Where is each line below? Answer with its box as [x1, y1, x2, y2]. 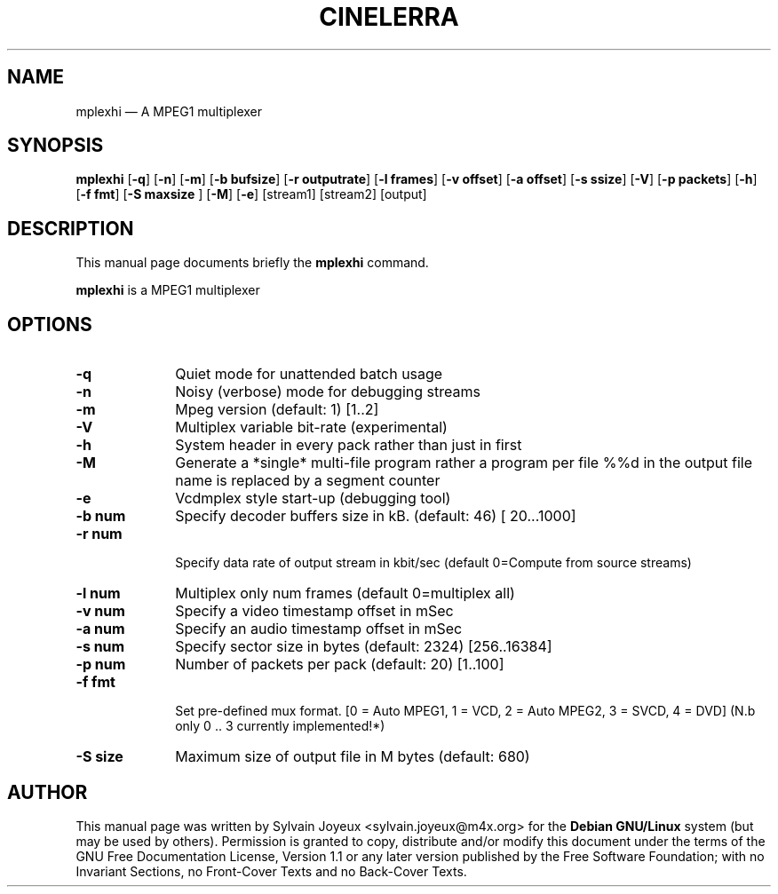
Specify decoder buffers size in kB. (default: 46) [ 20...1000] [175, 507, 576, 526]
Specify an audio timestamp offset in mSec [175, 620, 463, 638]
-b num [75, 507, 126, 526]
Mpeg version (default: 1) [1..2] [175, 400, 379, 419]
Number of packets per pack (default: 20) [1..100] [175, 655, 504, 674]
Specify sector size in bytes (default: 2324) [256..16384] [175, 637, 552, 656]
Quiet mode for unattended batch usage [175, 365, 443, 384]
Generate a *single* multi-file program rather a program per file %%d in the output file [175, 454, 753, 472]
